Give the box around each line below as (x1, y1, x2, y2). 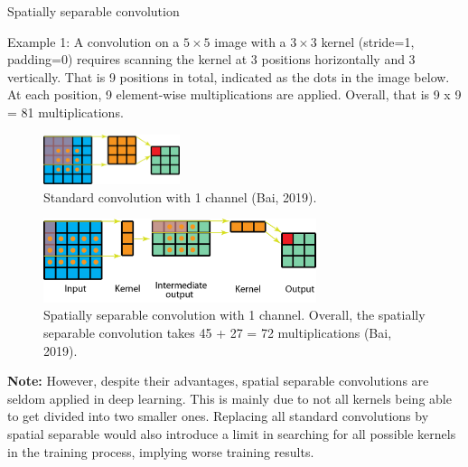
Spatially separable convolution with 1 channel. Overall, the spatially (43, 305, 426, 324)
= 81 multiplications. (7, 102, 124, 121)
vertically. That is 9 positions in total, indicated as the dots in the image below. (7, 67, 450, 86)
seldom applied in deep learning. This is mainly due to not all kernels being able (7, 388, 452, 407)
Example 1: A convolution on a (7, 32, 180, 51)
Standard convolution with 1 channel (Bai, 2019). (43, 187, 317, 206)
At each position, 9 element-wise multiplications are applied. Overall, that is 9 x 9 (7, 85, 462, 104)
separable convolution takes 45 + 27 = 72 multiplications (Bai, (43, 323, 392, 341)
